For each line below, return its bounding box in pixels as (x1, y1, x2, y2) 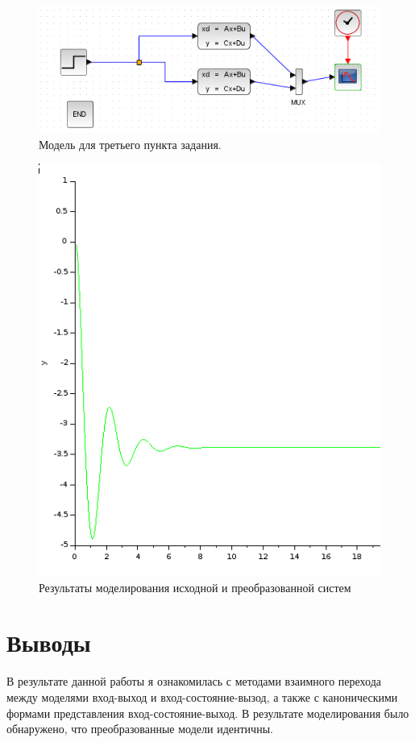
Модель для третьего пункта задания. (39, 135, 222, 152)
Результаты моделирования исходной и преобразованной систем (39, 578, 351, 595)
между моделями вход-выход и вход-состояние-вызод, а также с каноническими (6, 689, 398, 706)
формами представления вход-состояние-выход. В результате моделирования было (6, 704, 409, 721)
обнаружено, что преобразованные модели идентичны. (6, 720, 273, 737)
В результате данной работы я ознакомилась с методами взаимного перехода (6, 673, 381, 690)
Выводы (6, 626, 91, 659)
